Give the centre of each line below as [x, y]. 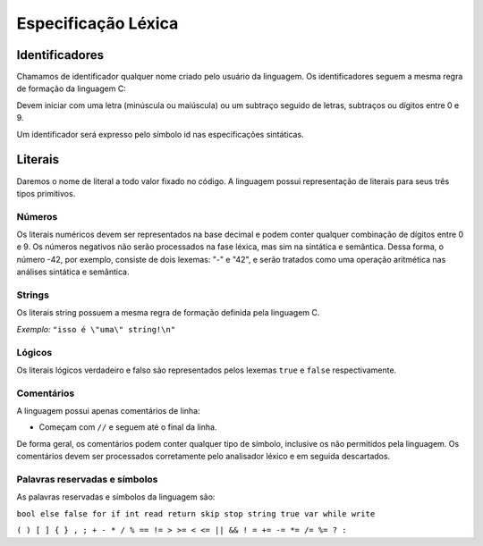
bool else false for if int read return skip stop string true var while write [196, 513]
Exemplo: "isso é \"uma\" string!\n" [96, 329]
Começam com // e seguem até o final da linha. [128, 427]
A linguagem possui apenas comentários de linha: [108, 411]
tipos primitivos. [46, 193]
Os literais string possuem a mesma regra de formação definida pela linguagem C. [168, 313]
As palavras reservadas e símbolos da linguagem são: [116, 497]
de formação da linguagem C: [72, 88]
